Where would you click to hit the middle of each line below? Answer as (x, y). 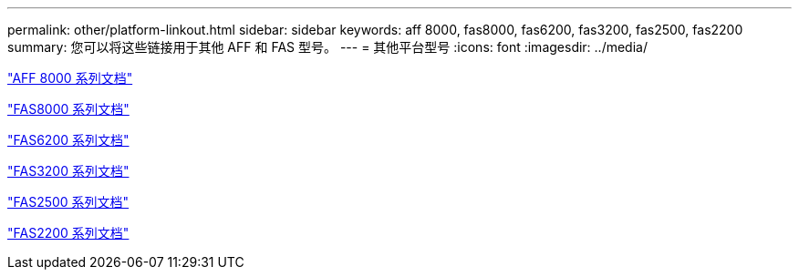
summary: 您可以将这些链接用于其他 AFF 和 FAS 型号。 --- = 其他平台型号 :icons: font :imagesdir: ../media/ (327, 47)
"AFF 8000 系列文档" (70, 78)
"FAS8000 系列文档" (68, 109)
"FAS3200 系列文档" (68, 171)
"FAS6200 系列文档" (68, 140)
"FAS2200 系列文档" (68, 233)
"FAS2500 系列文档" (68, 202)
